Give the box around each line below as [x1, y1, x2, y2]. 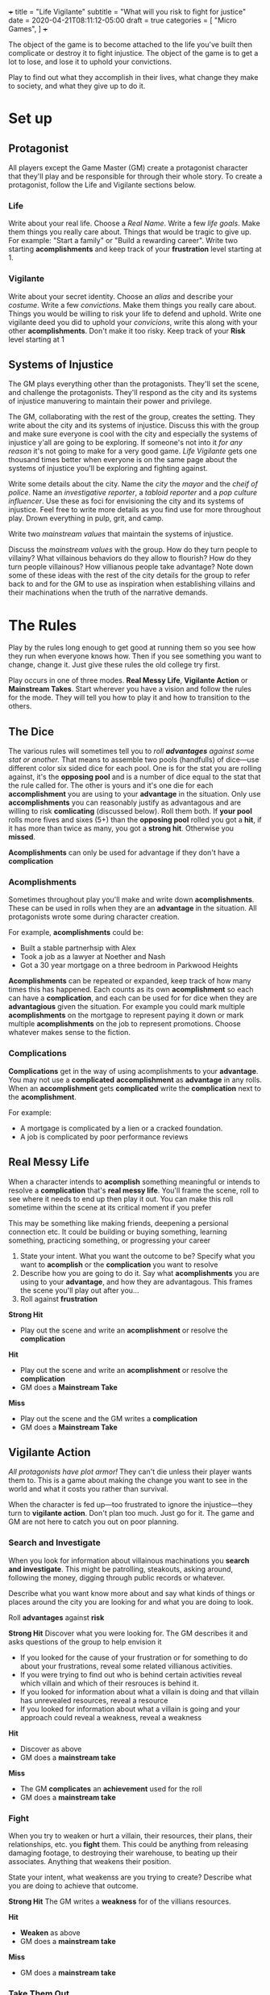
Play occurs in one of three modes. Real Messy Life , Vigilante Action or [8, 676, 248, 685]
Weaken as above [19, 1927, 81, 1938]
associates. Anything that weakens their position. [8, 1856, 172, 1866]
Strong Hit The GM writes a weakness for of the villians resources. [8, 1896, 231, 1906]
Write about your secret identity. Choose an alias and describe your [8, 291, 234, 301]
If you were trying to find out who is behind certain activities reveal [19, 1669, 243, 1679]
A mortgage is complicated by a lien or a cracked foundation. [19, 1123, 223, 1133]
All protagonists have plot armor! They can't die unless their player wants [8, 1467, 252, 1477]
